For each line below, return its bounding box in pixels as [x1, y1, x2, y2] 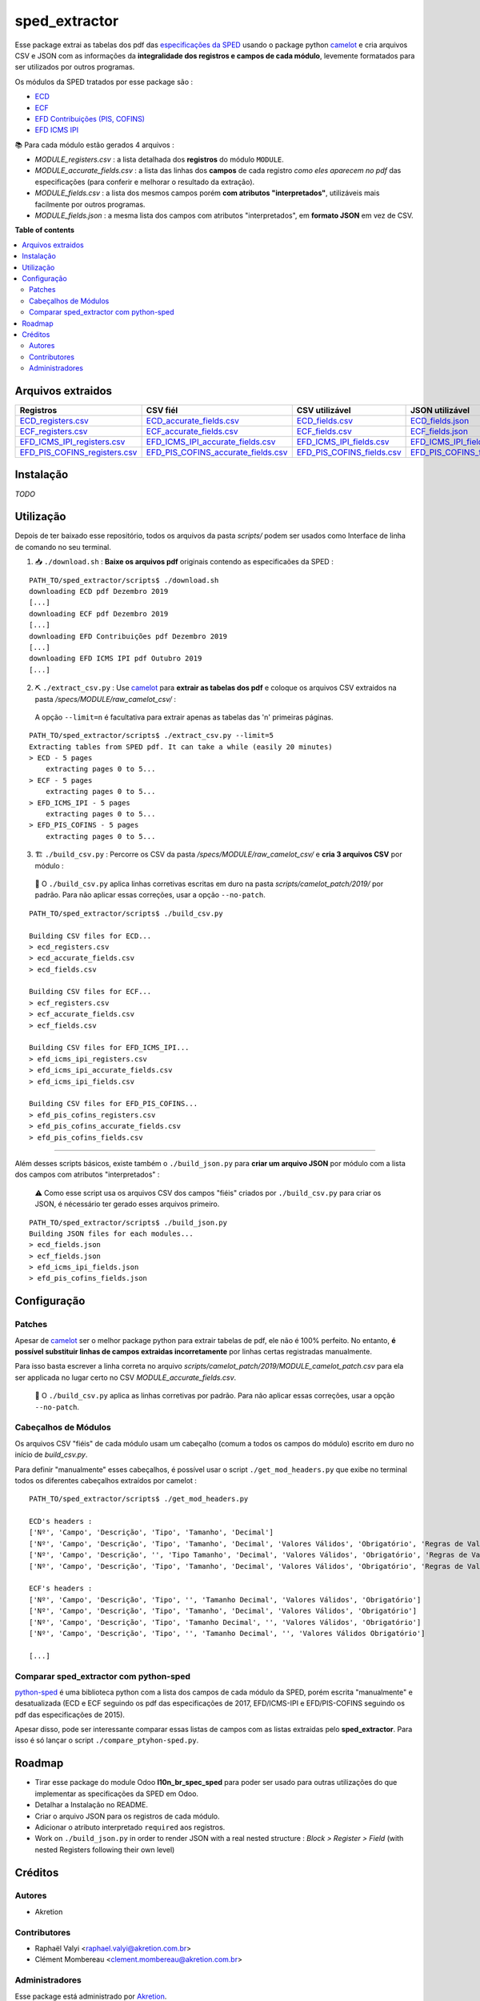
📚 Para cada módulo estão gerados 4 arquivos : [14, 140, 175, 150]
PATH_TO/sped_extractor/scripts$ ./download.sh [29, 575, 219, 584]
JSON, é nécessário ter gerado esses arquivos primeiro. [34, 1199, 220, 1209]
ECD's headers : [29, 1517, 93, 1526]
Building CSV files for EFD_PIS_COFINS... [29, 1099, 198, 1109]
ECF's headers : [29, 1584, 93, 1593]
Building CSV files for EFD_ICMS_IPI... [29, 1043, 190, 1053]
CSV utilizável [296, 405, 351, 415]
